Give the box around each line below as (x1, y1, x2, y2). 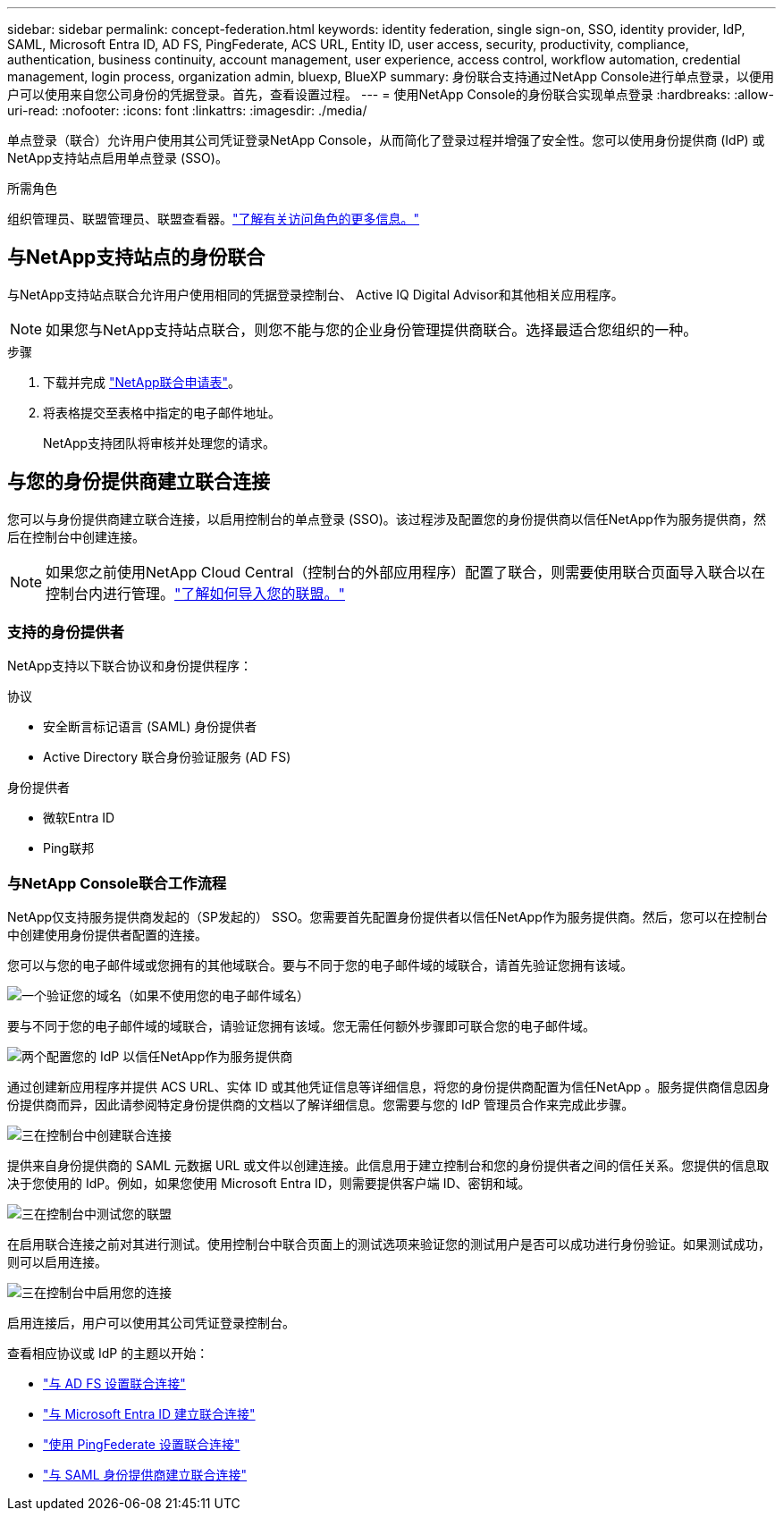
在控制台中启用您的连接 (34, 1285, 172, 1301)
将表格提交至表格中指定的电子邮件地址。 (43, 404, 281, 420)
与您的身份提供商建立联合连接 (7, 470, 270, 493)
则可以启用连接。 (7, 1254, 107, 1270)
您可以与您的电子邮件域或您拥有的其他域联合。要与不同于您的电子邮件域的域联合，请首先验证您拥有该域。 (7, 957, 633, 974)
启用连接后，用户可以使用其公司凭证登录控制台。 (7, 1315, 295, 1331)
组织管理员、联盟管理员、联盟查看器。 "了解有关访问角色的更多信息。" (7, 211, 420, 226)
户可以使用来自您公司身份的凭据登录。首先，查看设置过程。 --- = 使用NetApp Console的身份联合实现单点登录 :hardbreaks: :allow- (7, 87, 774, 102)
